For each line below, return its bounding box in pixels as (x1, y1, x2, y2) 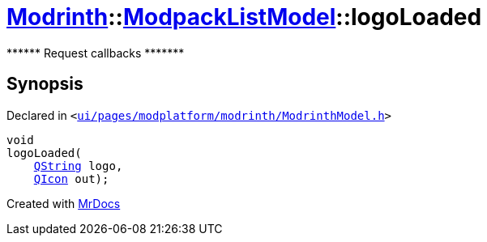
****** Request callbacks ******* (6, 45, 185, 60)
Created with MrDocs (6, 196, 121, 210)
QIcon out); (33, 172, 109, 185)
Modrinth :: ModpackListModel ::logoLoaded (6, 3, 482, 31)
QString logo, (33, 159, 123, 172)
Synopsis (6, 74, 83, 95)
